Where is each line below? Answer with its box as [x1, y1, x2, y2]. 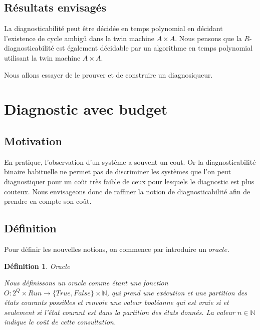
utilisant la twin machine [4, 52, 81, 63]
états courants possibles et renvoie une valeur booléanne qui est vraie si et [4, 297, 229, 307]
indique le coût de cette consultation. [4, 316, 116, 327]
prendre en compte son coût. [4, 196, 92, 206]
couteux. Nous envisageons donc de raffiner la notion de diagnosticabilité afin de [4, 186, 250, 196]
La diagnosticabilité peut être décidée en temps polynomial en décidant [4, 23, 223, 34]
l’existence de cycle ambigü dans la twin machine [4, 33, 154, 43]
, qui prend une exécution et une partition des [107, 287, 247, 297]
